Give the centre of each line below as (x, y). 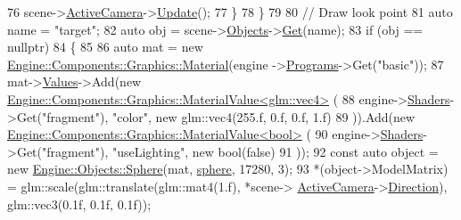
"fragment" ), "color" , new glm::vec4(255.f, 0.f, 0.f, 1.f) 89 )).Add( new (229, 116)
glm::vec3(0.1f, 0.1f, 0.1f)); (79, 204)
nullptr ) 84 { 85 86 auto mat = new (105, 47)
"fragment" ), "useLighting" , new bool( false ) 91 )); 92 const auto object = (240, 151)
